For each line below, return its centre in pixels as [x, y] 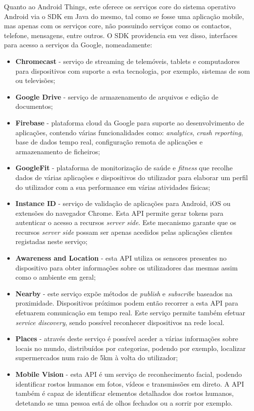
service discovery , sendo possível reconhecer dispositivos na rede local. [120, 322]
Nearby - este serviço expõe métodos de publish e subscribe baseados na [124, 293]
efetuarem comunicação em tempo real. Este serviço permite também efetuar [130, 313]
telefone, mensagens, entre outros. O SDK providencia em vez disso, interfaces [121, 35]
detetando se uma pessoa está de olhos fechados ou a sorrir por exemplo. [124, 402]
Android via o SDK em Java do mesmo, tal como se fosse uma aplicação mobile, [124, 16]
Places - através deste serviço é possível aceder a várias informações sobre [127, 339]
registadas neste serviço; [51, 241]
